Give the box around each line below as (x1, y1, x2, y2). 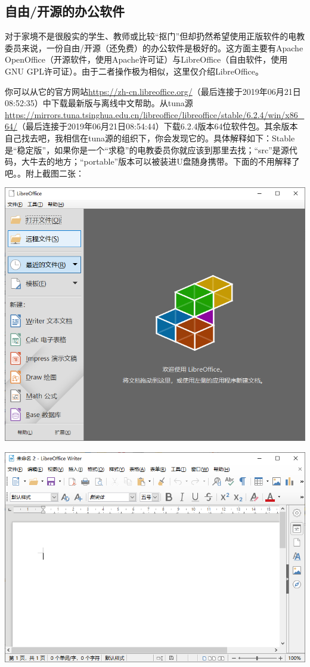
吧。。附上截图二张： (5, 166, 84, 179)
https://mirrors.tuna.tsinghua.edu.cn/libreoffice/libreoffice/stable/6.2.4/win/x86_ (5, 108, 305, 121)
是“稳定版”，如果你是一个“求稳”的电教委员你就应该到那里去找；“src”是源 (5, 143, 289, 156)
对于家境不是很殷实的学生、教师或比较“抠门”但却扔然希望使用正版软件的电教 (5, 30, 305, 42)
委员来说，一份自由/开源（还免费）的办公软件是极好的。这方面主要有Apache (5, 41, 303, 54)
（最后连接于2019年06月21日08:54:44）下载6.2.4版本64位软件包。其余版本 (17, 120, 298, 132)
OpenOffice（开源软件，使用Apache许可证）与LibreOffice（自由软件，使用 (5, 53, 288, 66)
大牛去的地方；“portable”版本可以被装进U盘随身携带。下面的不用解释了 (21, 155, 300, 168)
